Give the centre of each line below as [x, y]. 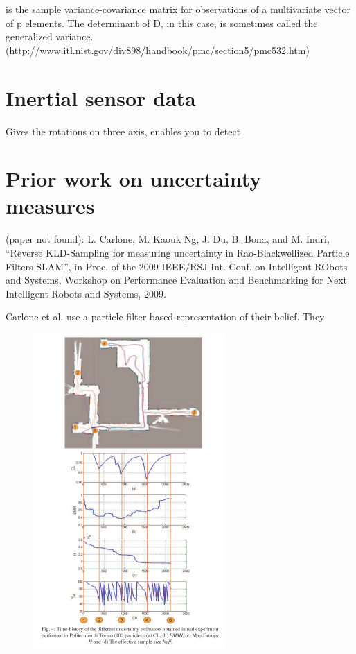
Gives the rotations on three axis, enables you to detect [123, 131]
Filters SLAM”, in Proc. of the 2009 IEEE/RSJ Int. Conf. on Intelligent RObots [177, 266]
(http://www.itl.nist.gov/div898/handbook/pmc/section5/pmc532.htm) [158, 50]
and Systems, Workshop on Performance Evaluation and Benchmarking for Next [176, 280]
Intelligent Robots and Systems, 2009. [86, 293]
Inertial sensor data [101, 97]
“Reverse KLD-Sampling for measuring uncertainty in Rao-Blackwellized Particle [178, 252]
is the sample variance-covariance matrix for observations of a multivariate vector [178, 9]
